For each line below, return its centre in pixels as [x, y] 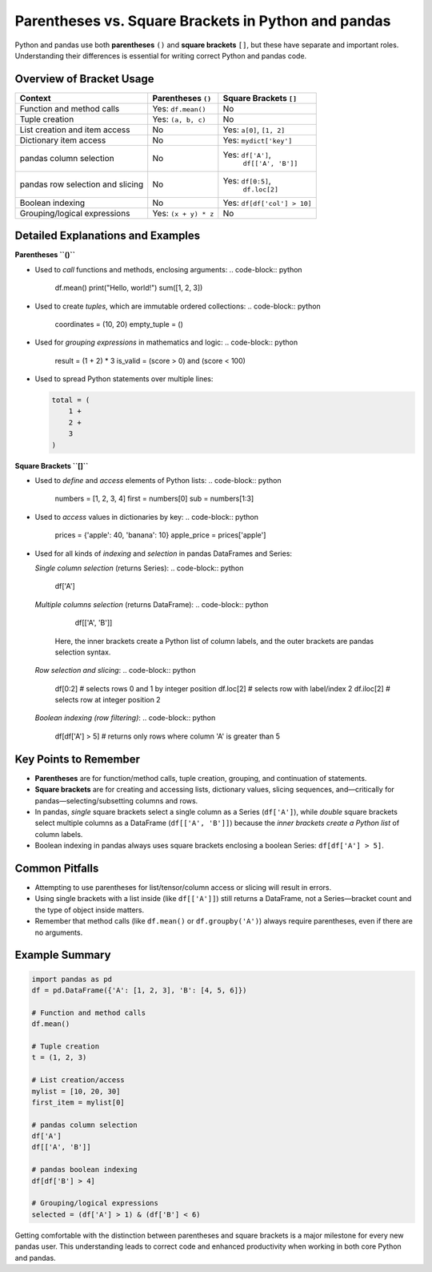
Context [35, 98]
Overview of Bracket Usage [85, 79]
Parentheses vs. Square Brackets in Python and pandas [203, 21]
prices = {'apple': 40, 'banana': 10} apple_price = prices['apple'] [160, 535]
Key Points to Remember [77, 759]
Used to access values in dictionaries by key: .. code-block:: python [147, 517]
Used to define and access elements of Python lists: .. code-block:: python [158, 481]
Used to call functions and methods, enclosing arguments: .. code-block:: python [169, 269]
